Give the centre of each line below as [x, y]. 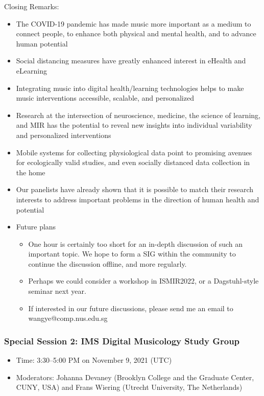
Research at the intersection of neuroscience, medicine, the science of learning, [138, 115]
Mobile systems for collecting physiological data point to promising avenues [134, 152]
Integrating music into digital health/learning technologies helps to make [130, 88]
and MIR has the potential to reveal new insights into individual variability [134, 125]
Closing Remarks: [32, 6]
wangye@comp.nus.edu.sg [68, 318]
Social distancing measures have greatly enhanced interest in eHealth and [131, 61]
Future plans [36, 227]
